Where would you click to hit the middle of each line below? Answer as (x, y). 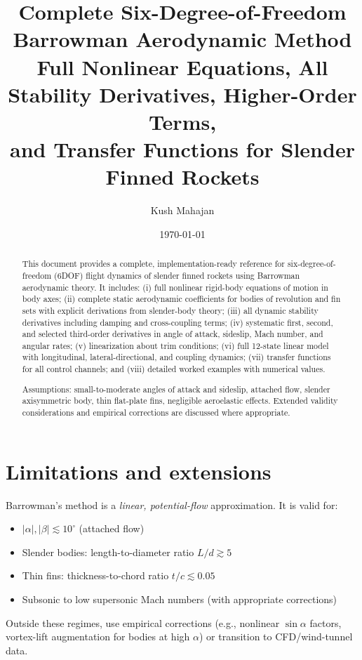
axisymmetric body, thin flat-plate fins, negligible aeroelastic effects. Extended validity (180, 401)
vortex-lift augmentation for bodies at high (98, 636)
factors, (326, 622)
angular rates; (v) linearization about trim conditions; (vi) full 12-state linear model (175, 345)
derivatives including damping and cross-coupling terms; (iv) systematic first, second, (177, 322)
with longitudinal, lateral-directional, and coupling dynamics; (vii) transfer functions (176, 357)
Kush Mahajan (182, 210)
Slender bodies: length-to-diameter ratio (108, 552)
